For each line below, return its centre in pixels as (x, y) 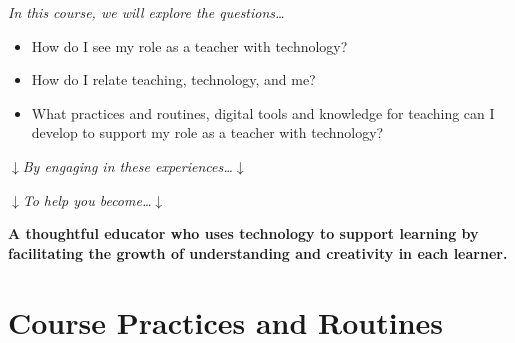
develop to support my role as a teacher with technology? (207, 132)
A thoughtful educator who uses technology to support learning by (243, 233)
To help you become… (87, 199)
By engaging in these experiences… (127, 165)
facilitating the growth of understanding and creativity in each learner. (258, 252)
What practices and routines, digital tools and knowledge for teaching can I (263, 112)
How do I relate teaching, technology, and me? (173, 79)
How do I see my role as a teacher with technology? (189, 45)
